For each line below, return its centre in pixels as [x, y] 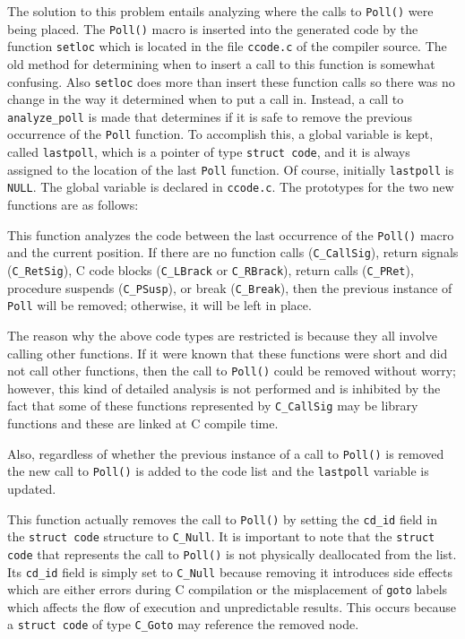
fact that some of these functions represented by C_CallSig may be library [213, 406]
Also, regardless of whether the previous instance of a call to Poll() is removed [226, 453]
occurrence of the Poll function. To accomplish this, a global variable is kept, [220, 134]
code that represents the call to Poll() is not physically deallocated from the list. [232, 553]
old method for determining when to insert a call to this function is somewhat [221, 63]
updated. [32, 488]
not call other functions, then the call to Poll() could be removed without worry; [232, 371]
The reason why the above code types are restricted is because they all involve [222, 335]
